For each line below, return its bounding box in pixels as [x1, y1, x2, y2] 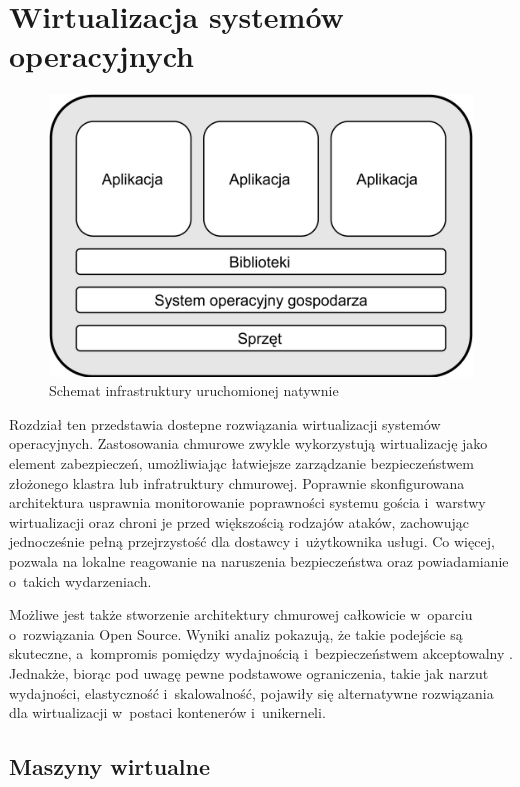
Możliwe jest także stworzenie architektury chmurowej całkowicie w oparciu [9, 604, 473, 625]
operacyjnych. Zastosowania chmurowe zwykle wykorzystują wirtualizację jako [9, 433, 488, 454]
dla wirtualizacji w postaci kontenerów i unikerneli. [9, 702, 326, 723]
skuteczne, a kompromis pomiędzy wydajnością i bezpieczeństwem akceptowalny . [9, 643, 513, 664]
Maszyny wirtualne [9, 751, 211, 782]
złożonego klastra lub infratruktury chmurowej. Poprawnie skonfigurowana [9, 472, 465, 493]
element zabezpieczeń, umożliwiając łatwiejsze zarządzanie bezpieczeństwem [9, 453, 474, 474]
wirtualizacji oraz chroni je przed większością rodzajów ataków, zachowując [9, 511, 469, 532]
